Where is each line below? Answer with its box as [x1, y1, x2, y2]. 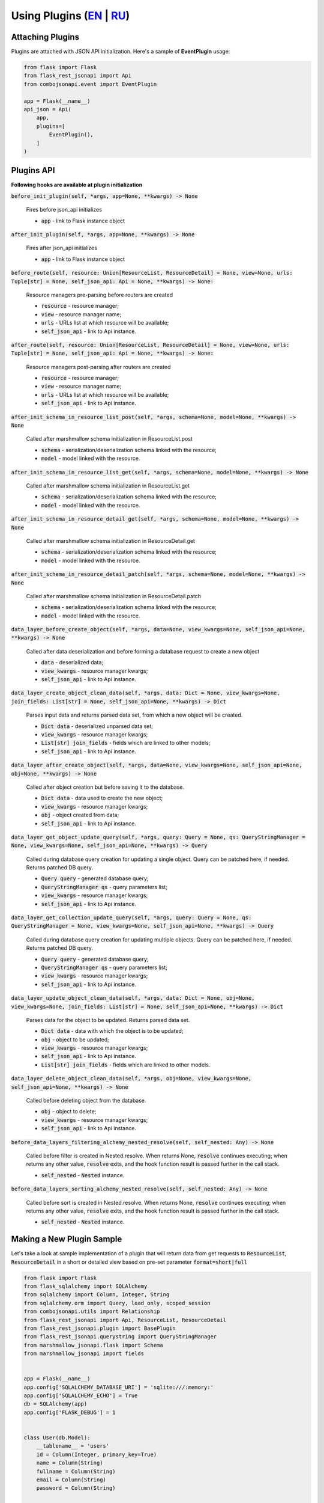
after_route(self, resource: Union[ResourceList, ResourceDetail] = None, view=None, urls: [11, 341, 290, 348]
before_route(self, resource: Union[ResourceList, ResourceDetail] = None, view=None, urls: [11, 269, 293, 277]
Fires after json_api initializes [26, 244, 97, 252]
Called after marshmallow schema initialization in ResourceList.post [26, 435, 193, 442]
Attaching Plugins [11, 32, 80, 42]
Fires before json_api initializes [26, 206, 102, 213]
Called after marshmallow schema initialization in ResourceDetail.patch [26, 592, 201, 599]
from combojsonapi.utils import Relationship [23, 1308, 160, 1315]
